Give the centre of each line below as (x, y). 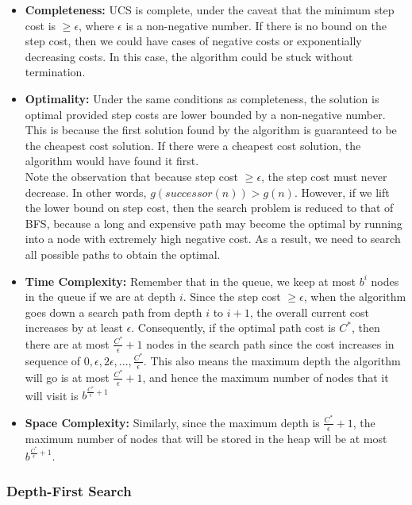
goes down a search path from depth (114, 312)
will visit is (52, 395)
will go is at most (67, 377)
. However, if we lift (342, 192)
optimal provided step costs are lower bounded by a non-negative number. (205, 114)
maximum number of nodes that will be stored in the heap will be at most (206, 438)
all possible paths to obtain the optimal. (123, 254)
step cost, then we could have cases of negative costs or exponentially (193, 41)
